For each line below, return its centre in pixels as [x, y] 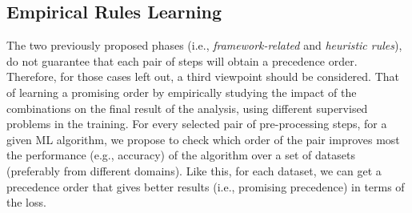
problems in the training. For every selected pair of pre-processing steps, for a [197, 124]
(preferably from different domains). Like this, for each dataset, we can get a [194, 170]
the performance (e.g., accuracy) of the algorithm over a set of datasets [181, 155]
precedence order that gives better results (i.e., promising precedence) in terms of [206, 186]
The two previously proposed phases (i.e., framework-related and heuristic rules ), [204, 45]
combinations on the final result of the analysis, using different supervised [187, 108]
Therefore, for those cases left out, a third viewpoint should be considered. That [203, 76]
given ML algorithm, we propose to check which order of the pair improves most [203, 139]
